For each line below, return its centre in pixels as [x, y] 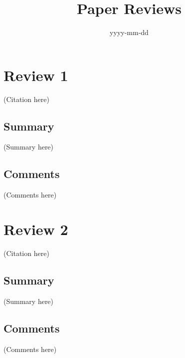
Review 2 [36, 229]
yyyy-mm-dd [129, 32]
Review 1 [36, 75]
